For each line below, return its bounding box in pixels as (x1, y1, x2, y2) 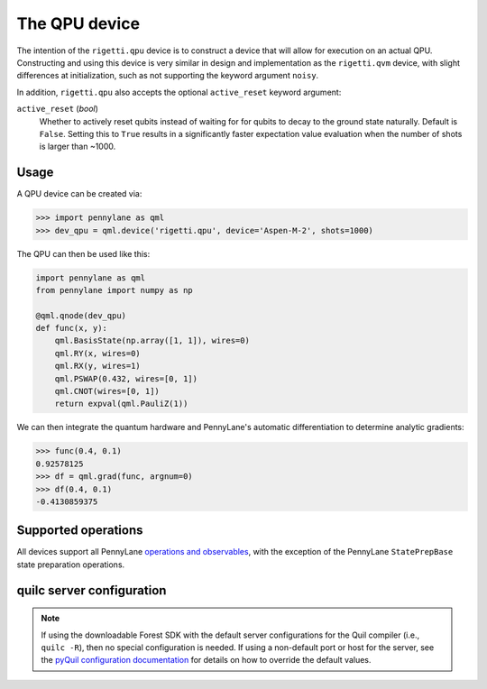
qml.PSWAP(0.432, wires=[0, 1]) (54, 373, 198, 383)
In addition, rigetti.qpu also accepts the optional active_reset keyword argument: (16, 87, 342, 97)
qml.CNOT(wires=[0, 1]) (54, 386, 160, 397)
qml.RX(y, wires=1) (54, 361, 142, 372)
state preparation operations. (16, 559, 125, 570)
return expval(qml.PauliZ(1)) (54, 399, 188, 409)
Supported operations (16, 523, 143, 538)
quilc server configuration (16, 583, 167, 598)
